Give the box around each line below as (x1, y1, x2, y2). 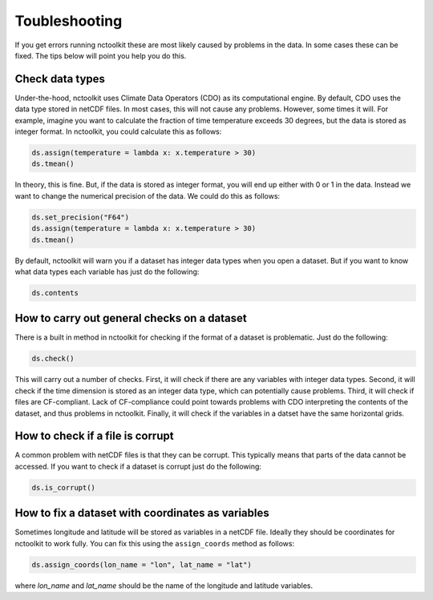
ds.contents (31, 288, 79, 297)
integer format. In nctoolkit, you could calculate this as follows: (14, 127, 222, 136)
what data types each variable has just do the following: (14, 267, 200, 276)
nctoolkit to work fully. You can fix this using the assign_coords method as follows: (14, 538, 295, 548)
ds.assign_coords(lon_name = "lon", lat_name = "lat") (31, 560, 252, 569)
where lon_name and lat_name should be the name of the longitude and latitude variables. (14, 581, 314, 590)
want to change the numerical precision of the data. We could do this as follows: (14, 191, 281, 200)
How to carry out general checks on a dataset (14, 312, 248, 325)
